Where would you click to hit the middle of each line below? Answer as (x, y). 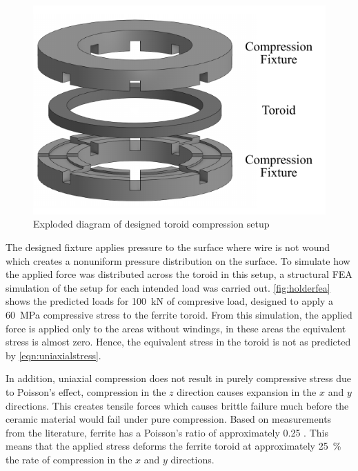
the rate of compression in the (69, 459)
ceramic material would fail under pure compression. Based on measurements (169, 419)
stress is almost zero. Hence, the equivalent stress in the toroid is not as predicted (178, 342)
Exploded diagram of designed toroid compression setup (151, 224)
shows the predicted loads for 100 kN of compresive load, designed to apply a (169, 301)
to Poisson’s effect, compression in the (86, 391)
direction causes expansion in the (247, 391)
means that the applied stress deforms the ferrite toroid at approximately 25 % (173, 446)
